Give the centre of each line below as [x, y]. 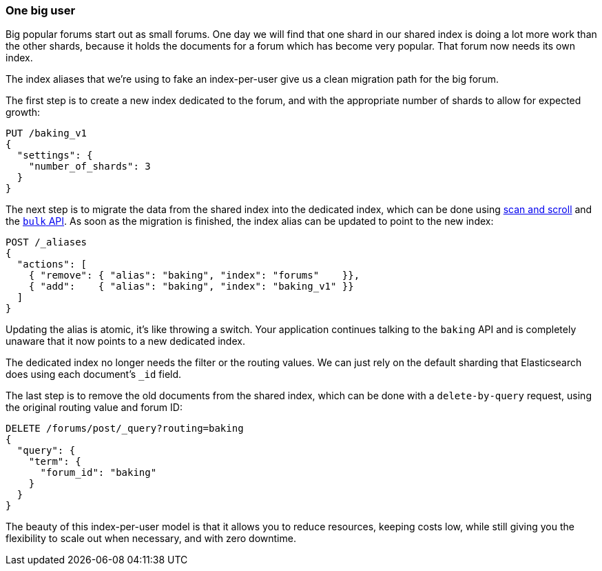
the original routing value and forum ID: [94, 408]
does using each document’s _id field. [94, 374]
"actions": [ [52, 264]
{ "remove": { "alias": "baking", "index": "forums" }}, [194, 276]
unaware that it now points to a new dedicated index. [125, 341]
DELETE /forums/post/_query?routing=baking [125, 429]
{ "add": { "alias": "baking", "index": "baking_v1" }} [191, 287]
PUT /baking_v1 [46, 133]
